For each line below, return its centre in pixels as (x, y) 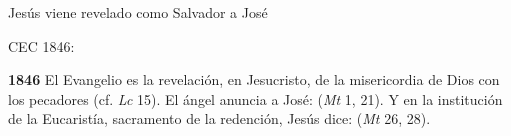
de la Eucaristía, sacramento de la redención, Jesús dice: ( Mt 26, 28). (219, 118)
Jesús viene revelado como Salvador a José (138, 12)
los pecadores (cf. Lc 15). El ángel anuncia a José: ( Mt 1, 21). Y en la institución (255, 98)
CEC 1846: (41, 45)
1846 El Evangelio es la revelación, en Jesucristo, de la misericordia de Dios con (254, 79)
